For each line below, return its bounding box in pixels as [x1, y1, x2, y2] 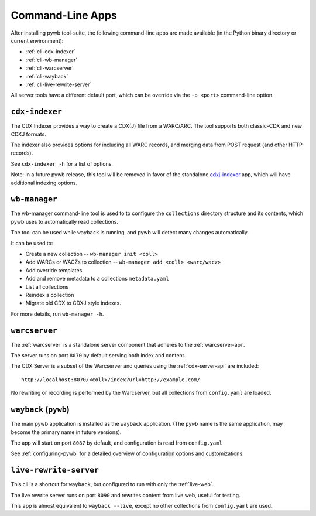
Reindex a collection [25, 291, 74, 298]
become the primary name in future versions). [11, 428, 122, 436]
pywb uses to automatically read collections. [11, 218, 118, 225]
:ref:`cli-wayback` [25, 73, 68, 80]
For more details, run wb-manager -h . [11, 310, 104, 317]
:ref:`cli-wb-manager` [25, 56, 78, 63]
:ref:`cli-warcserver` [25, 64, 74, 71]
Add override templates [25, 266, 83, 274]
